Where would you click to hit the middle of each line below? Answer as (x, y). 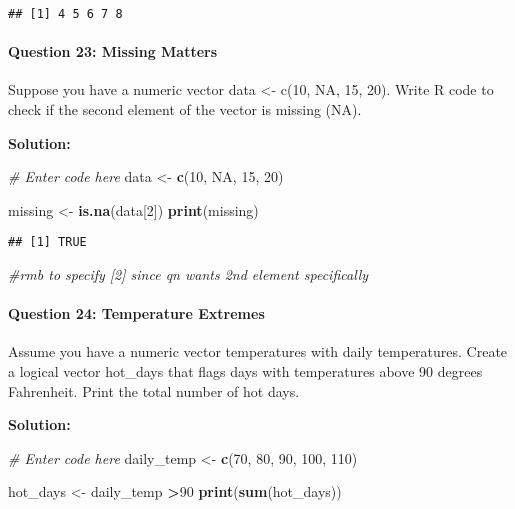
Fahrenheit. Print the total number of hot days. (154, 390)
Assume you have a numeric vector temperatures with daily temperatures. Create (258, 351)
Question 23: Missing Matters (113, 51)
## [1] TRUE (47, 242)
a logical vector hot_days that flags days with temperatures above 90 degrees (245, 371)
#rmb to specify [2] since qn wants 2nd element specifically (188, 274)
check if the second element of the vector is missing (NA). (185, 109)
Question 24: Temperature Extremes (136, 313)
